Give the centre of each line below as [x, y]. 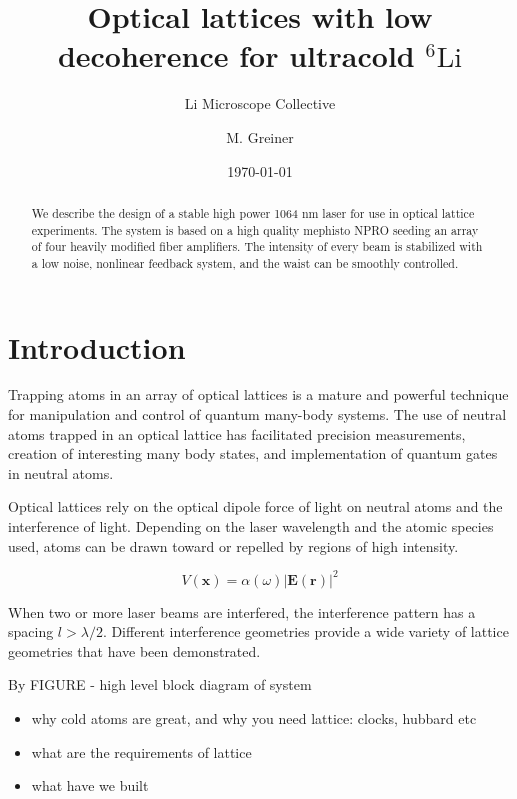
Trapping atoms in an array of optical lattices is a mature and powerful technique [258, 394]
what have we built [90, 785]
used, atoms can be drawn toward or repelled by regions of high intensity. [233, 545]
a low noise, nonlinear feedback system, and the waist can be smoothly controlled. [245, 262]
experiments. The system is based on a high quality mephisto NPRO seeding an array [255, 229]
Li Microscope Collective [260, 103]
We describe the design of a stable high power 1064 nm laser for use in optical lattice [253, 212]
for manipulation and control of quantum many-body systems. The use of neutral [257, 414]
